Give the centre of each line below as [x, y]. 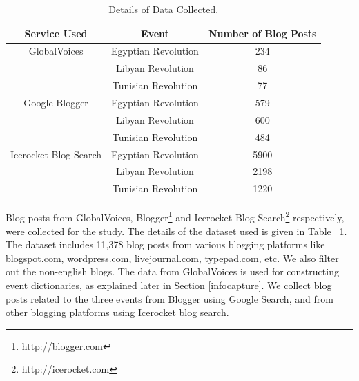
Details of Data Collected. [164, 9]
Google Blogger [56, 102]
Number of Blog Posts [262, 33]
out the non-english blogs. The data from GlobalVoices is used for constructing [172, 271]
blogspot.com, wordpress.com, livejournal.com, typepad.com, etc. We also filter [172, 258]
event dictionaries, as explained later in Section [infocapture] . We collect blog [169, 285]
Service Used [56, 33]
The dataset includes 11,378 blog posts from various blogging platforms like [165, 244]
